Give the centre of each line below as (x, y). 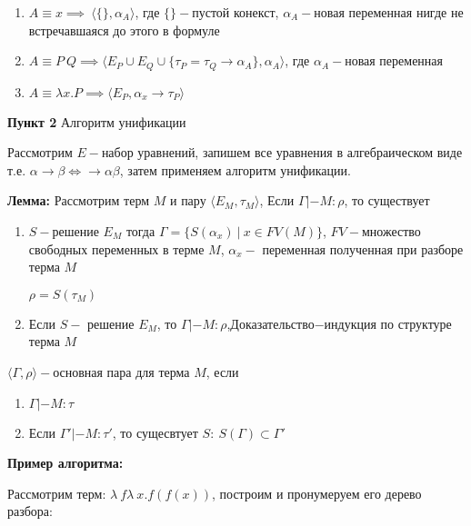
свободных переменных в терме (116, 248)
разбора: (30, 511)
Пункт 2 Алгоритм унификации (97, 121)
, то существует (387, 200)
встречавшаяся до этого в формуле (124, 30)
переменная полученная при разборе (363, 248)
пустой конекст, (235, 12)
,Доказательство (271, 323)
